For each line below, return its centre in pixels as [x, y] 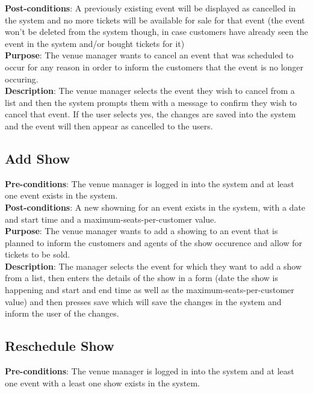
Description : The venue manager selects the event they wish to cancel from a [150, 91]
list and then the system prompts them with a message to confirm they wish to [151, 102]
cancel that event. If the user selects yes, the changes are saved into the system [150, 114]
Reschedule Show [60, 346]
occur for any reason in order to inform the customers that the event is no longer [154, 67]
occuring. [22, 79]
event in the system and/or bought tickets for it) [95, 43]
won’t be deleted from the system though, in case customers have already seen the [156, 32]
